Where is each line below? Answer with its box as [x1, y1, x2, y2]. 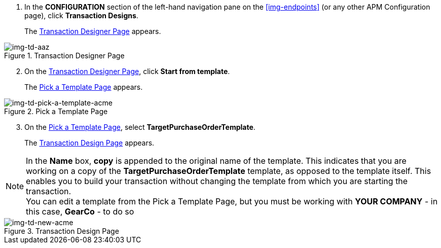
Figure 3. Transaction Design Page [4, 227, 119, 235]
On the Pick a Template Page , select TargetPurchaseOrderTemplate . [24, 123, 255, 131]
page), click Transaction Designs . [24, 11, 138, 20]
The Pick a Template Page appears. [24, 83, 143, 91]
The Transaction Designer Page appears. [24, 27, 161, 36]
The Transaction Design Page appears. [24, 138, 155, 147]
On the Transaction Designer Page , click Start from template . [24, 67, 230, 76]
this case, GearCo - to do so [26, 206, 134, 217]
